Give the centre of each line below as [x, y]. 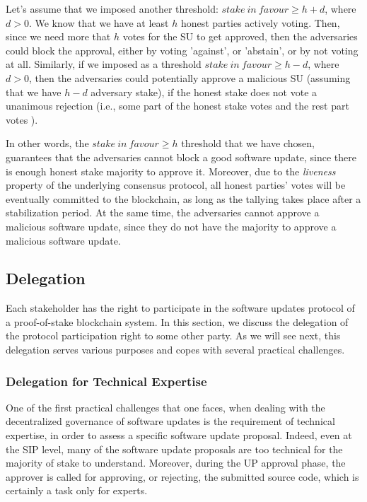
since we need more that [58, 36]
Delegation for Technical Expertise [106, 381]
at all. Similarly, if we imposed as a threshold [104, 64]
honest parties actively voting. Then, [260, 22]
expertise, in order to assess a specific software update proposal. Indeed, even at [179, 435]
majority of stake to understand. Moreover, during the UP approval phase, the [176, 463]
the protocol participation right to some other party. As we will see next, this [173, 335]
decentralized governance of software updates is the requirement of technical [170, 421]
